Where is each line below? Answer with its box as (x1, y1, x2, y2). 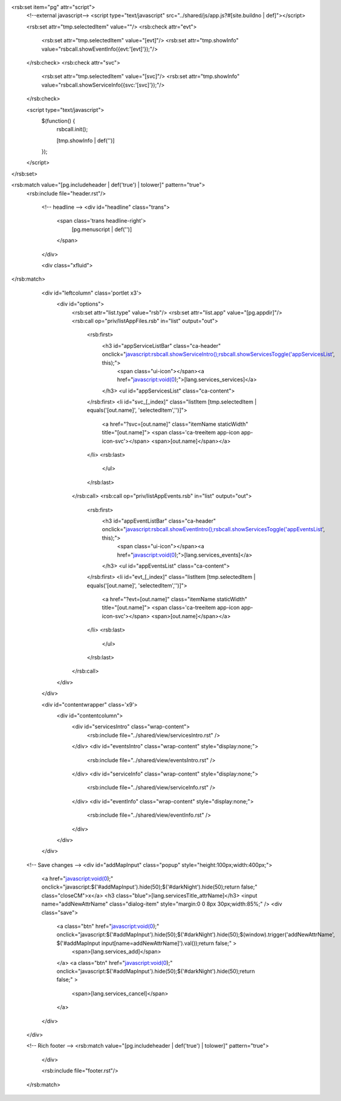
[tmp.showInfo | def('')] (56, 137, 115, 144)
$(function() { (41, 117, 76, 124)
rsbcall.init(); (56, 126, 88, 133)
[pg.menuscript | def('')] (71, 226, 132, 233)
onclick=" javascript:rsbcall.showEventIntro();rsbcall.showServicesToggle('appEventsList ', (102, 526, 325, 533)
